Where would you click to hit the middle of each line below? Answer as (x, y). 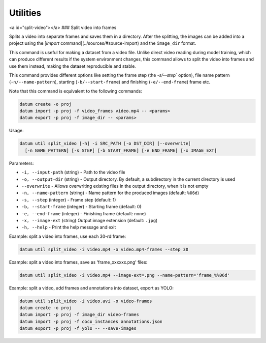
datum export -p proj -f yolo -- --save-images (78, 329)
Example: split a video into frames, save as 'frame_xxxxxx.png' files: (78, 262)
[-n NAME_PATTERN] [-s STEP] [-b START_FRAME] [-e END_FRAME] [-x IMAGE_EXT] (121, 150)
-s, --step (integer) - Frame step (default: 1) (69, 200)
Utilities (25, 13)
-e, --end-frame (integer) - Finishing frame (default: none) (84, 213)
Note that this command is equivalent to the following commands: (76, 91)
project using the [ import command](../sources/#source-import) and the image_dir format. (103, 43)
